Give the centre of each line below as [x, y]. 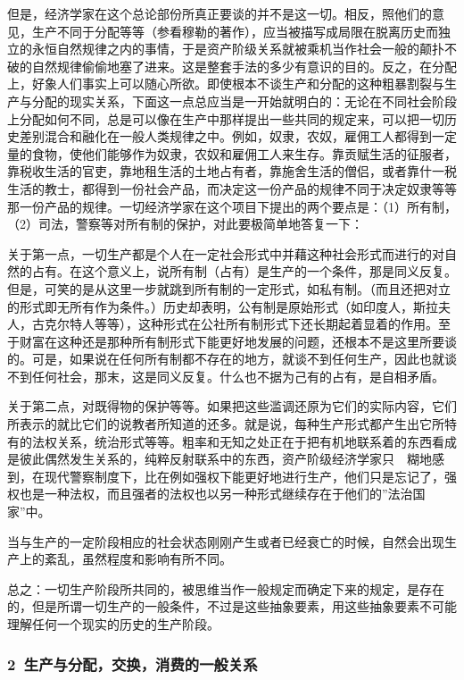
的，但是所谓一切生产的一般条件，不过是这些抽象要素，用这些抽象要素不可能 [232, 606]
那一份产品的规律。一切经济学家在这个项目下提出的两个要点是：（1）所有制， [232, 206]
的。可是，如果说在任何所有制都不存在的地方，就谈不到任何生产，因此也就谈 [232, 359]
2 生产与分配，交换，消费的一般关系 [133, 663]
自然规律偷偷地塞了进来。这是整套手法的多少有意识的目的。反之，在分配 [244, 66]
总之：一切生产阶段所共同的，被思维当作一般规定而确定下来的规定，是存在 [226, 588]
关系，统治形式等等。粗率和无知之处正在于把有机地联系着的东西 [244, 441]
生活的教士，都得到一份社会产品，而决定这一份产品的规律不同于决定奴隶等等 [232, 188]
